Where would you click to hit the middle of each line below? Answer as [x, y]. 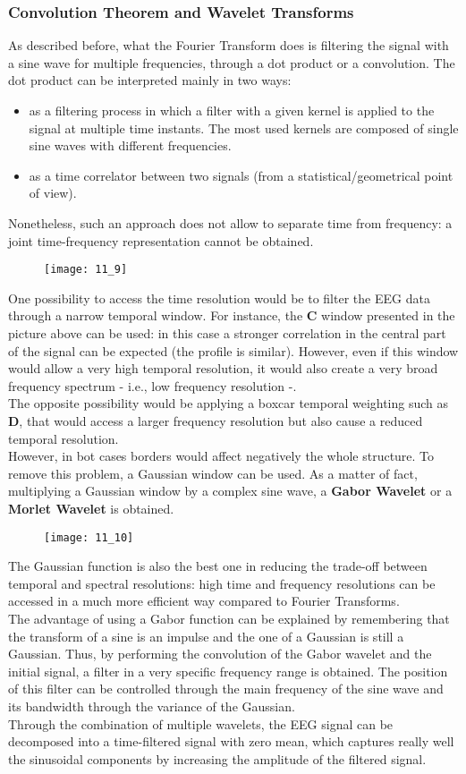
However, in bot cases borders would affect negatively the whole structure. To [221, 456]
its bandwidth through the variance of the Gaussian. [152, 706]
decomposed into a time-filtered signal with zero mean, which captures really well [231, 741]
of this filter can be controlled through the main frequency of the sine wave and [226, 689]
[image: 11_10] [89, 537]
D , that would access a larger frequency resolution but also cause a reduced [216, 420]
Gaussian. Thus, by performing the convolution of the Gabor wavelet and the [220, 654]
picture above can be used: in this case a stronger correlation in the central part [227, 333]
